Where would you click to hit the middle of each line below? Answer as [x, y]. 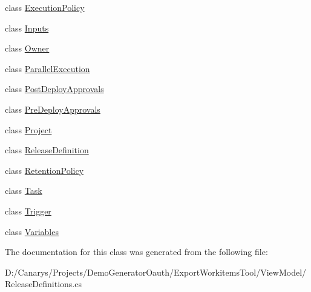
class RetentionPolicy [44, 170]
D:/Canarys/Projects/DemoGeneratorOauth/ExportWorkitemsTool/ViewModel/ [156, 272]
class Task [24, 191]
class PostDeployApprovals [54, 89]
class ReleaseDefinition [47, 150]
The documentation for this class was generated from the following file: [136, 252]
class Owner [27, 48]
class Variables [32, 231]
